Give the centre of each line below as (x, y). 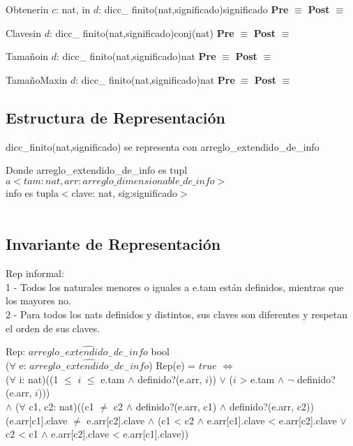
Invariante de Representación (113, 244)
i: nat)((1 (39, 379)
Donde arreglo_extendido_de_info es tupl (97, 170)
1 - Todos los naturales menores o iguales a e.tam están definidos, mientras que (175, 287)
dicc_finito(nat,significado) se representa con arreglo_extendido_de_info (163, 146)
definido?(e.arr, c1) (176, 406)
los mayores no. (38, 300)
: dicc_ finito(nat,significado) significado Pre (194, 9)
